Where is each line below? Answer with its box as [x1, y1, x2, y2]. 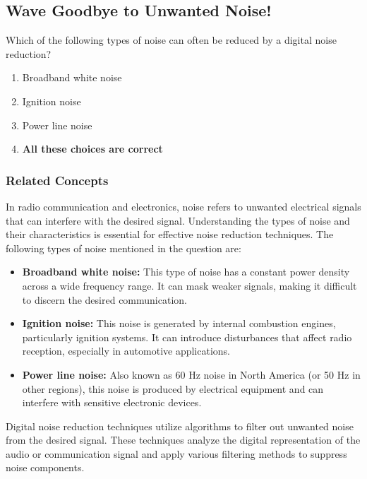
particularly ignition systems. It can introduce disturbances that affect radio [22, 329, 352, 344]
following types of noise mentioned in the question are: [6, 240, 241, 255]
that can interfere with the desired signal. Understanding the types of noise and [6, 213, 350, 227]
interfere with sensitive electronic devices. [22, 395, 202, 410]
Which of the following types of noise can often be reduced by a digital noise [6, 32, 337, 47]
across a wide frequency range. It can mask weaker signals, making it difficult [22, 278, 357, 292]
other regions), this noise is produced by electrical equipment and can [22, 381, 324, 396]
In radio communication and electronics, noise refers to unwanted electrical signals [6, 199, 361, 213]
